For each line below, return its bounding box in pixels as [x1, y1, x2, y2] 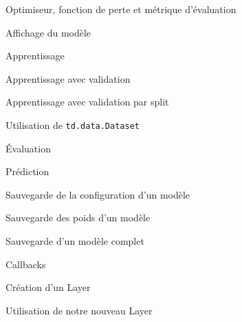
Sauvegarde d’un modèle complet [5, 234, 144, 248]
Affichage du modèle [5, 25, 91, 39]
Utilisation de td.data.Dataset [5, 117, 140, 132]
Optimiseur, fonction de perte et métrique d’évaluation [5, 2, 236, 16]
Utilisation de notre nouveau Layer [5, 303, 153, 317]
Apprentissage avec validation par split [5, 94, 169, 109]
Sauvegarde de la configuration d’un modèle [5, 187, 190, 201]
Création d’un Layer [5, 280, 91, 294]
